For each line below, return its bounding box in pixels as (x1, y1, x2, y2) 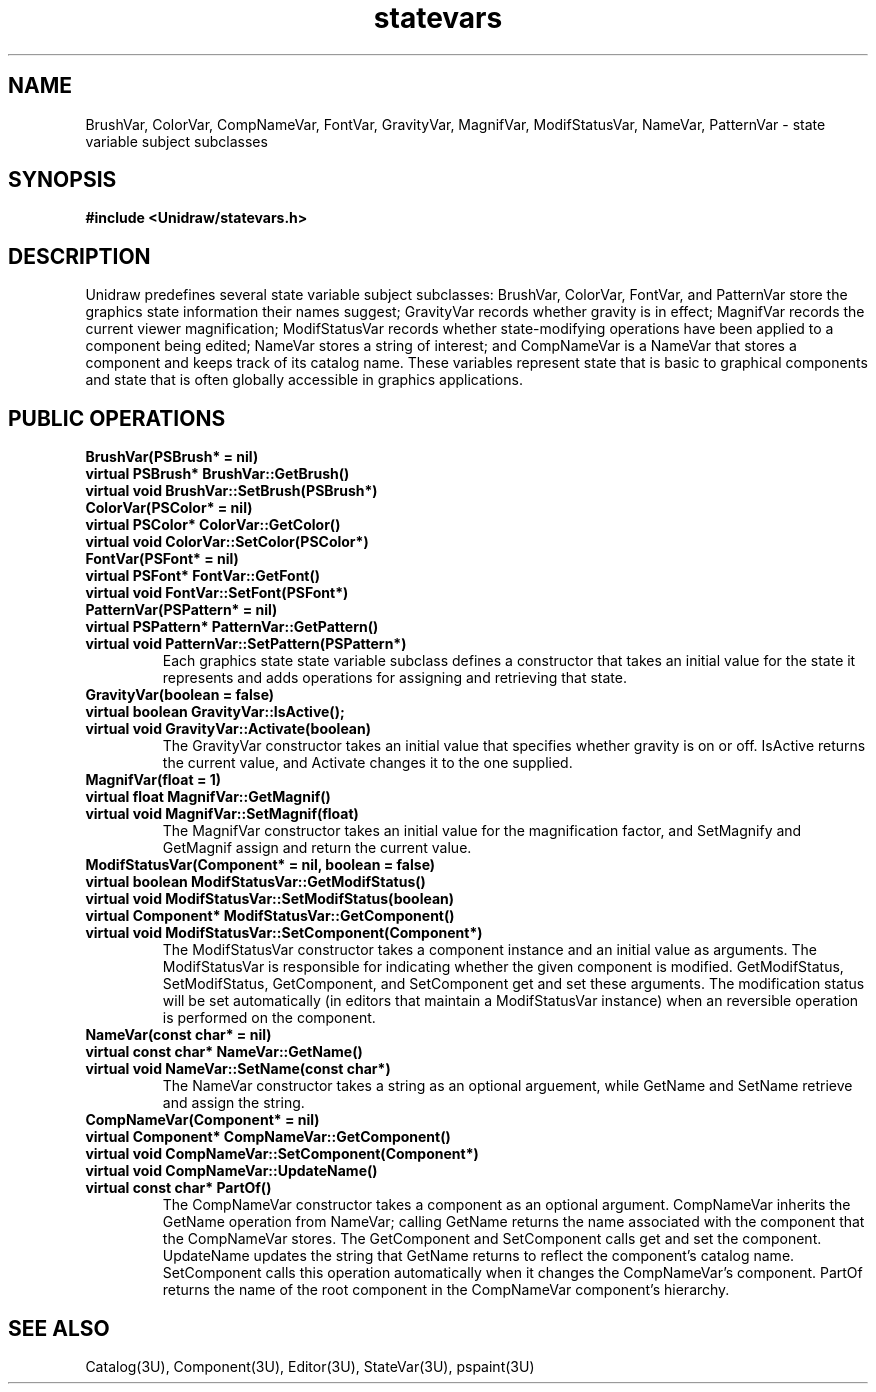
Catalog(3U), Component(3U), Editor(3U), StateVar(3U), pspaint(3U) (85, 1357, 535, 1375)
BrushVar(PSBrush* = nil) (85, 448, 259, 466)
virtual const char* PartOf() (85, 1179, 272, 1197)
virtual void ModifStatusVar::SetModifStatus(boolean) (85, 890, 455, 908)
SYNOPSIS (8, 167, 117, 193)
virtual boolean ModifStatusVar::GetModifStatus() (85, 873, 426, 891)
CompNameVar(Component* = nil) (85, 1111, 320, 1129)
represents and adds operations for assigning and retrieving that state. (162, 669, 627, 687)
